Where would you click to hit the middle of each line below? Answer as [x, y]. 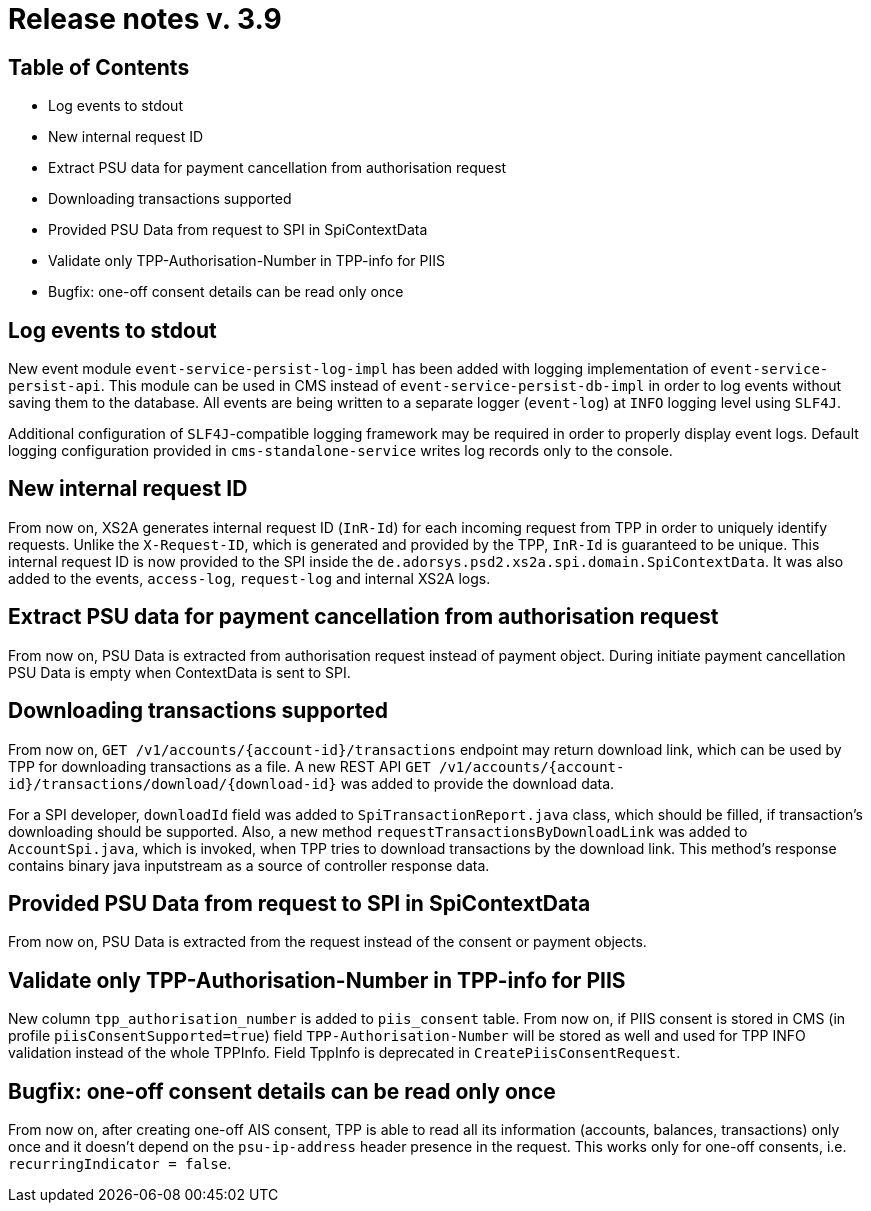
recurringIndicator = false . [120, 1164]
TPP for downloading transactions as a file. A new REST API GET [219, 766]
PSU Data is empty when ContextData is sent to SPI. [179, 672]
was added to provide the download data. [477, 783]
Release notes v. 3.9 [145, 19]
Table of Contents [99, 67]
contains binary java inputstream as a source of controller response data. [249, 865]
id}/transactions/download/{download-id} [172, 783]
